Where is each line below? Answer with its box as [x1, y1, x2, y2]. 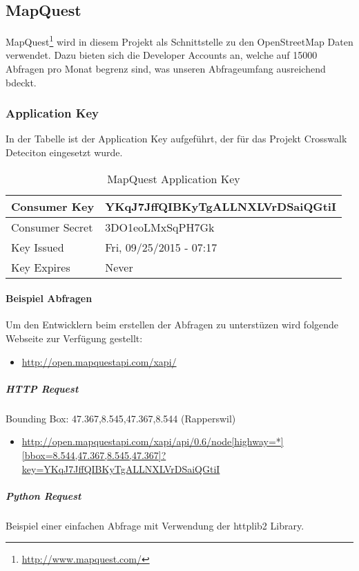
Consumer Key [11, 198, 95, 214]
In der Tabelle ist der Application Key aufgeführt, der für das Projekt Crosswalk [6, 131, 347, 146]
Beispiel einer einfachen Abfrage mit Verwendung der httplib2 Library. [6, 518, 304, 532]
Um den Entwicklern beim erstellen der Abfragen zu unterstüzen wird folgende [6, 317, 339, 332]
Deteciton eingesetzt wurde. [6, 145, 123, 160]
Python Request [6, 488, 81, 503]
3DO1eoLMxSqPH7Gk [105, 218, 215, 235]
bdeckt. [6, 75, 37, 89]
